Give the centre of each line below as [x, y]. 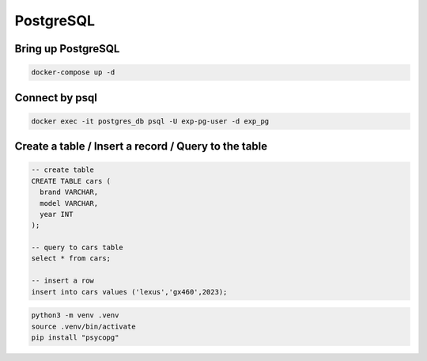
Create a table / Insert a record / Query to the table [141, 146]
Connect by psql [56, 98]
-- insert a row [63, 281]
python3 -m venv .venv [75, 315]
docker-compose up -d [73, 72]
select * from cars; [71, 258]
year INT [57, 214]
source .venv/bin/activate [83, 326]
